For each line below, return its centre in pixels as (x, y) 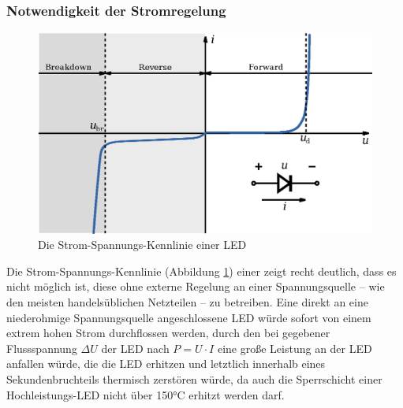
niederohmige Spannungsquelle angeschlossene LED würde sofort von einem (189, 317)
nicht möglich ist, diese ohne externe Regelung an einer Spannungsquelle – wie (196, 286)
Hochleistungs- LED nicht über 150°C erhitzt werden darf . (146, 394)
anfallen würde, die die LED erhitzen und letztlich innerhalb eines (166, 363)
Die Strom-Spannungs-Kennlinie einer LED (142, 245)
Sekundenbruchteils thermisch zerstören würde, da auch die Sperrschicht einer (194, 379)
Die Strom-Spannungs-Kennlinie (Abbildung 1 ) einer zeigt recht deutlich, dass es (201, 271)
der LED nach (135, 348)
